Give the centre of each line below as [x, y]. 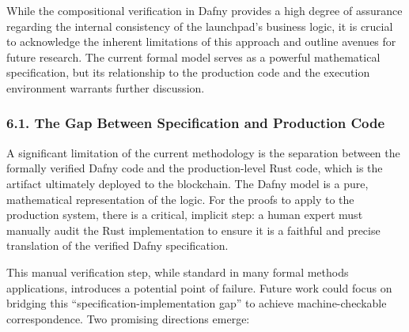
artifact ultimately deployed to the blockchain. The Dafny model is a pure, [187, 183]
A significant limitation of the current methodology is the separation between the [203, 152]
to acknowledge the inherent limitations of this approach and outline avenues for [201, 41]
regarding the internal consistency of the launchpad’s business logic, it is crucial [200, 26]
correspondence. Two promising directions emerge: [128, 318]
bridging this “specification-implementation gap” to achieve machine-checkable [197, 303]
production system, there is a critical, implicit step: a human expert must [185, 215]
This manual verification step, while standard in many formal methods [178, 272]
